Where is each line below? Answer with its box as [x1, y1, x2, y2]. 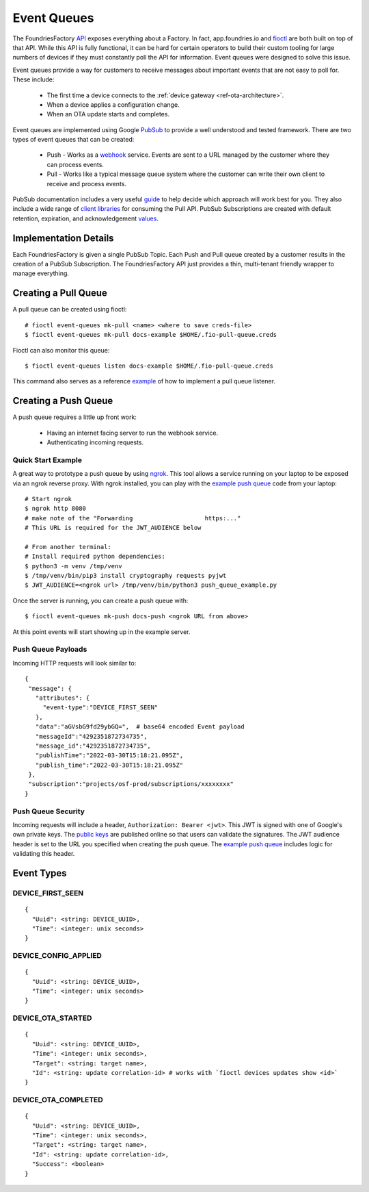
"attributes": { [35, 694, 90, 702]
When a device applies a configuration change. [46, 100, 180, 109]
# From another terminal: [25, 543, 112, 550]
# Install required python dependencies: [25, 553, 165, 561]
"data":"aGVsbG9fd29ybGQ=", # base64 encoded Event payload [35, 723, 245, 731]
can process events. [46, 160, 104, 168]
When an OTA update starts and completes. [46, 110, 170, 118]
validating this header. [12, 850, 75, 858]
